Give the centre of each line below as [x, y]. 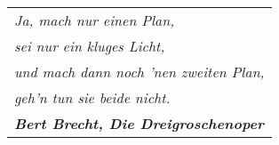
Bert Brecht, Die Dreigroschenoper [139, 123]
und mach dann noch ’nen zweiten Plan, [139, 72]
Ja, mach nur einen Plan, [95, 20]
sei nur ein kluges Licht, [90, 46]
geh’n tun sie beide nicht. [92, 97]
